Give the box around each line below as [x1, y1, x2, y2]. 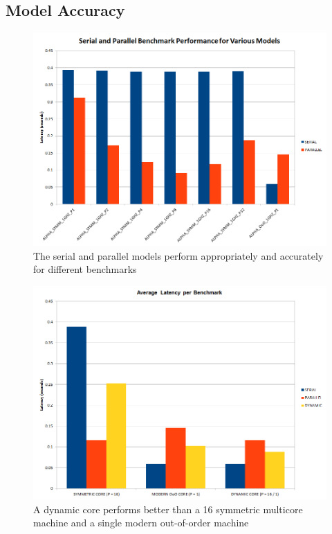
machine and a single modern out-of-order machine [33, 515, 249, 530]
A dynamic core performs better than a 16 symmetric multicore [33, 501, 303, 516]
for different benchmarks [33, 262, 137, 276]
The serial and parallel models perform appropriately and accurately [33, 248, 324, 262]
